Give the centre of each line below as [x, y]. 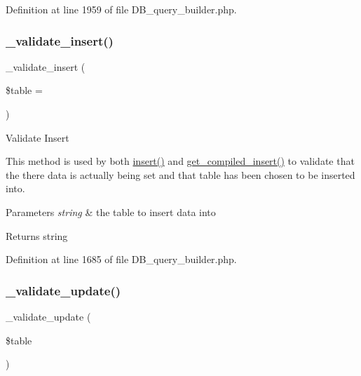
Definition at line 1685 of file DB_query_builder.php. [121, 259]
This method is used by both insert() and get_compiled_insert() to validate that [180, 161]
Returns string [37, 235]
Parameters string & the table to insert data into [111, 211]
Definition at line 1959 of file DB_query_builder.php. [121, 9]
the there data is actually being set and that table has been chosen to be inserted [180, 174]
